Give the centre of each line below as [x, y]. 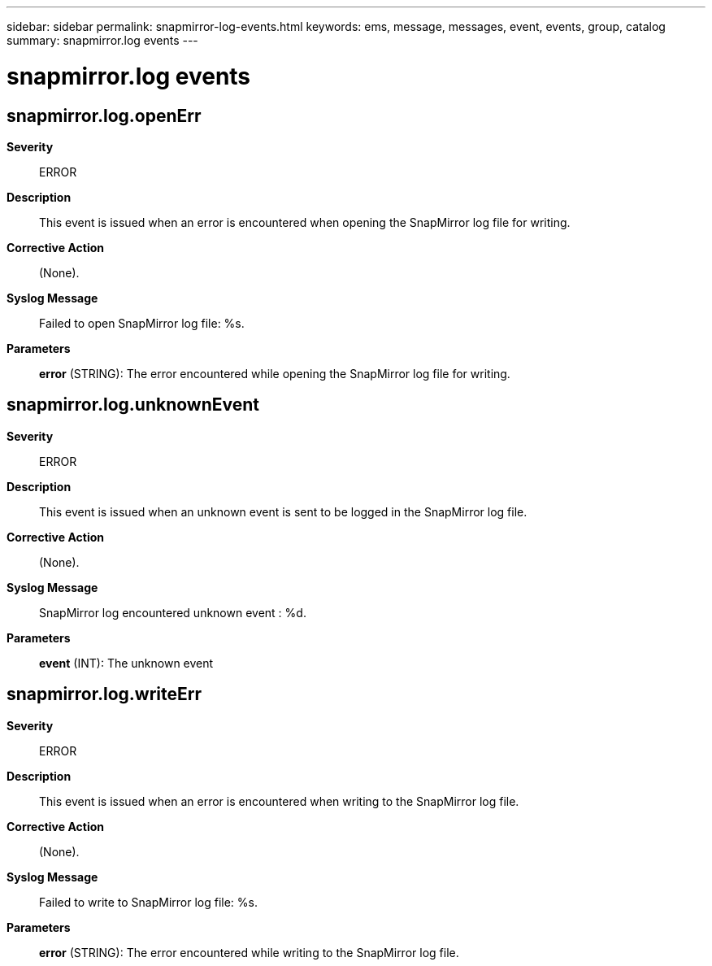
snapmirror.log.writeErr [104, 694]
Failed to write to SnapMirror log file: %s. [149, 902]
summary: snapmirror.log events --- [102, 40]
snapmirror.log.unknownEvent [133, 405]
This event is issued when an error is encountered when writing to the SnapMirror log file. [279, 801]
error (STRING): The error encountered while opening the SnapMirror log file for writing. [275, 373]
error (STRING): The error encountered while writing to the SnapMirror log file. [249, 952]
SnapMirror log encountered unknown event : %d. [173, 612]
